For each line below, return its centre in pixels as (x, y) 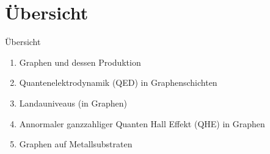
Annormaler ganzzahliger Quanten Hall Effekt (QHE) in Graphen (142, 123)
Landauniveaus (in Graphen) (73, 103)
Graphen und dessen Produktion (80, 62)
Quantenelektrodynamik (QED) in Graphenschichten (118, 82)
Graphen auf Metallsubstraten (76, 144)
